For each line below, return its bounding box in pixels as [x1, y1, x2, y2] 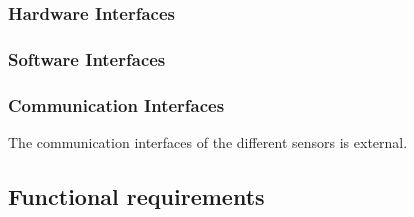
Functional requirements [8, 180, 265, 211]
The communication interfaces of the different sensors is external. [8, 131, 408, 152]
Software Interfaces [8, 46, 166, 71]
